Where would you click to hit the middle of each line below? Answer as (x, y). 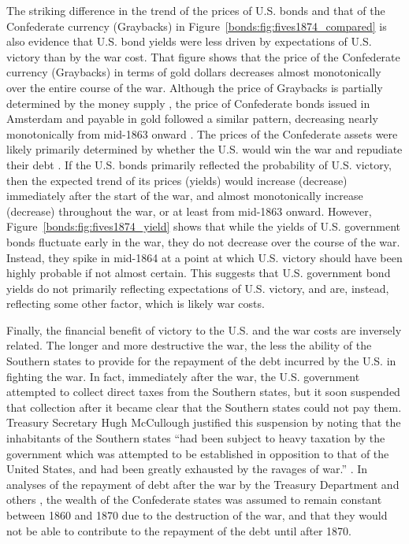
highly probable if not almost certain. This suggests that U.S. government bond (199, 273)
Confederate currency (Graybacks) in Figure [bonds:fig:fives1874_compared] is (197, 26)
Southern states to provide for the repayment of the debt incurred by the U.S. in (201, 361)
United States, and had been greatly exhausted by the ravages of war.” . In (187, 469)
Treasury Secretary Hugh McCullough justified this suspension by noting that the (204, 422)
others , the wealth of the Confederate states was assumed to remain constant (194, 500)
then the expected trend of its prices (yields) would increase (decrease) (177, 180)
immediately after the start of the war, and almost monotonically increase (185, 196)
